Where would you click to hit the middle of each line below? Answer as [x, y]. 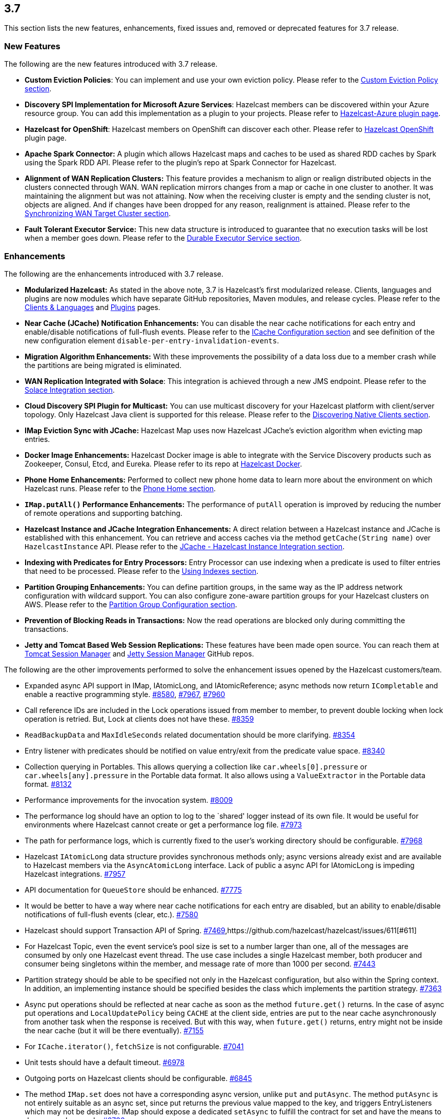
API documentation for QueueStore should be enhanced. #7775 [133, 890]
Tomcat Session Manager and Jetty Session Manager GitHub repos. [139, 653]
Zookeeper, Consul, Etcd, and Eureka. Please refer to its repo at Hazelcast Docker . [164, 464]
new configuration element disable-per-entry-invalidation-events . [152, 340]
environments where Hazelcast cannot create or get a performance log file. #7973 [163, 824]
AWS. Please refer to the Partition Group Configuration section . [131, 604]
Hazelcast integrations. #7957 [75, 874]
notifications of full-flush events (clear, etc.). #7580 [111, 914]
